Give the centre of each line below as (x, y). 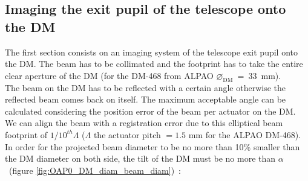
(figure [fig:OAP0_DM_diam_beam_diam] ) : (95, 170)
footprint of (26, 134)
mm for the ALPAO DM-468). (245, 134)
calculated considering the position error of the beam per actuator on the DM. (150, 111)
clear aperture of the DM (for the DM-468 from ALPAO (109, 75)
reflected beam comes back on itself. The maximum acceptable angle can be (146, 99)
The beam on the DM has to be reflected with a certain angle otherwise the (145, 87)
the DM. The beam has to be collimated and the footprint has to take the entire (154, 64)
